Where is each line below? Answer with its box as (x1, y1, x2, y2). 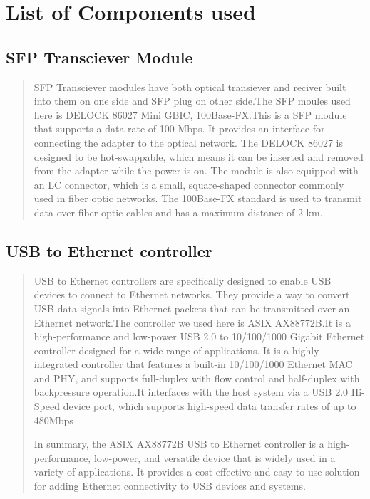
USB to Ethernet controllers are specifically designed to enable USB (34, 273, 332, 288)
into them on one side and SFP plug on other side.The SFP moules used (34, 93, 351, 108)
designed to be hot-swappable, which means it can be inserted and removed (34, 149, 364, 164)
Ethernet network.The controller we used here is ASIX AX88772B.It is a (34, 315, 351, 330)
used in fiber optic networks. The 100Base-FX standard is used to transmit (34, 191, 362, 206)
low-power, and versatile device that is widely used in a (93, 450, 336, 465)
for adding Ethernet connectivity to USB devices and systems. (34, 478, 306, 493)
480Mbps (34, 412, 73, 427)
